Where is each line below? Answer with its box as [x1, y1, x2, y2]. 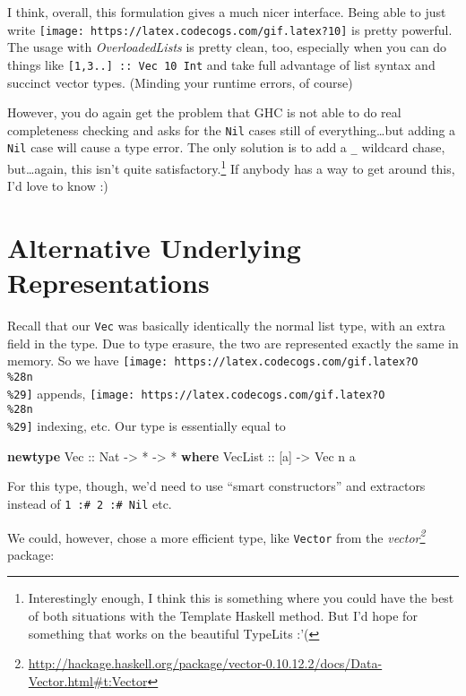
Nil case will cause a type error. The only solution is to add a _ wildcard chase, [7, 138, 445, 157]
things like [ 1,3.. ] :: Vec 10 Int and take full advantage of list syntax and [7, 55, 436, 73]
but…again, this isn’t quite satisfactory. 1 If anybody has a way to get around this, [7, 157, 455, 177]
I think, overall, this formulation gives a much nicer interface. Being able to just [7, 3, 446, 21]
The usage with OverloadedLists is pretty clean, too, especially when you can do [7, 38, 447, 56]
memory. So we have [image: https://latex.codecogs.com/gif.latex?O [7, 351, 419, 370]
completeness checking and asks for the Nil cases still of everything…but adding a [7, 120, 456, 139]
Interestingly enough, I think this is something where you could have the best [28, 589, 454, 607]
